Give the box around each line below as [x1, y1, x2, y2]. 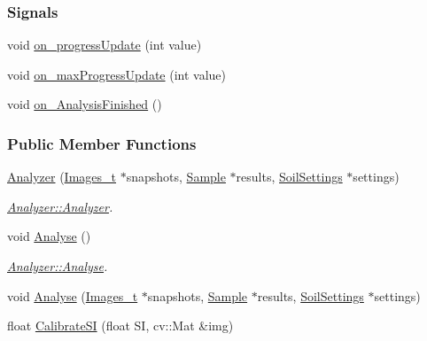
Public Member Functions [7, 132, 197, 154]
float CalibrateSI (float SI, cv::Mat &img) [7, 316, 234, 335]
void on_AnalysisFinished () [7, 95, 162, 113]
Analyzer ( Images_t [7, 167, 117, 186]
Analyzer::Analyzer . [7, 197, 113, 215]
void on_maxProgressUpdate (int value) [7, 65, 227, 83]
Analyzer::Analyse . [7, 257, 108, 275]
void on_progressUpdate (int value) [7, 35, 202, 54]
